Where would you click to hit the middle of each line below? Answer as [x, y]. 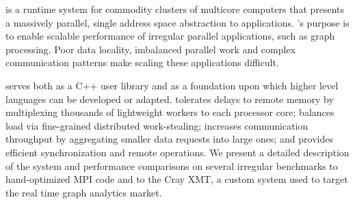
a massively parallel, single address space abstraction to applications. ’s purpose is [177, 22]
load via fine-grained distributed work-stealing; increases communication [157, 125]
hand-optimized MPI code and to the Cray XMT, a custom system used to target [177, 179]
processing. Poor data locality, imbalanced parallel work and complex [151, 49]
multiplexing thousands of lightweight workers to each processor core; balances [170, 112]
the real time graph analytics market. [84, 192]
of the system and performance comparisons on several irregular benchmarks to [172, 165]
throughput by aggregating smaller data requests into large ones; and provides [169, 139]
